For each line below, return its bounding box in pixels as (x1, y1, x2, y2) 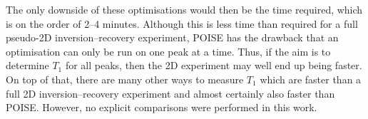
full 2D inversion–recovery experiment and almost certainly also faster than (6, 86, 335, 100)
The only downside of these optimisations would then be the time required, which (6, 2, 363, 16)
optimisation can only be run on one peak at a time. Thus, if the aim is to (6, 43, 331, 58)
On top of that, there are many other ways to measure (6, 71, 244, 86)
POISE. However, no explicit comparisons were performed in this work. (6, 100, 317, 115)
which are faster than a (260, 71, 362, 86)
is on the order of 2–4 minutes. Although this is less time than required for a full (6, 16, 358, 31)
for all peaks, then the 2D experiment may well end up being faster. (65, 58, 362, 73)
